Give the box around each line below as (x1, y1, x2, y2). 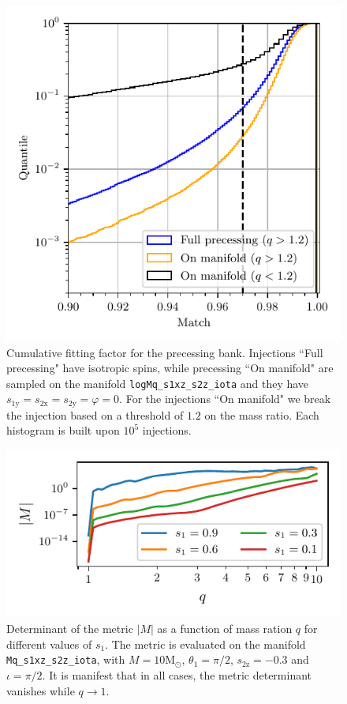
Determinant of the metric (6, 620, 133, 637)
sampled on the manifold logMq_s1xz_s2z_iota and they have (6, 375, 309, 391)
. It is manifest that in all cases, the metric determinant (42, 666, 312, 683)
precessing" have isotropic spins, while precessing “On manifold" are (6, 360, 334, 376)
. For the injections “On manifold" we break (119, 390, 331, 407)
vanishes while (6, 682, 75, 698)
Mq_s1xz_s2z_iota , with (6, 651, 125, 668)
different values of (6, 635, 92, 652)
